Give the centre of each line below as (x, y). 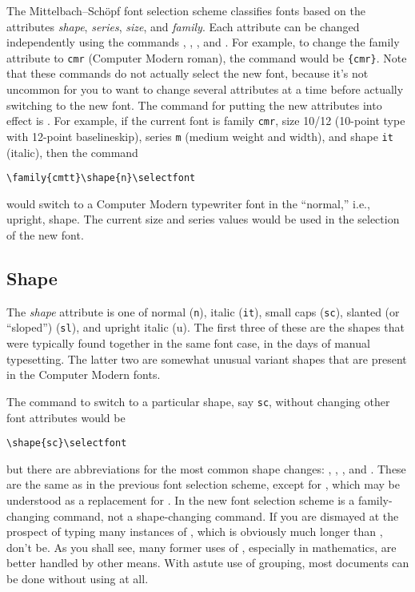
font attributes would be (66, 417)
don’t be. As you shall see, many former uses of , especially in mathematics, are (202, 547)
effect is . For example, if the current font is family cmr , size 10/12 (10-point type (206, 121)
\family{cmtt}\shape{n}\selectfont (101, 178)
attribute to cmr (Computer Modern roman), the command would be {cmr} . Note (207, 57)
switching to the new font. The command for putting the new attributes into (194, 105)
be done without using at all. (78, 578)
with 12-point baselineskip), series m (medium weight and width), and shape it (200, 136)
